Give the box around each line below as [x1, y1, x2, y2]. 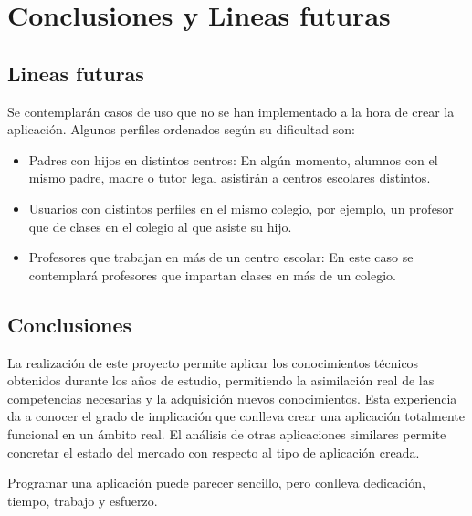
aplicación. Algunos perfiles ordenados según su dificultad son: [7, 120, 355, 139]
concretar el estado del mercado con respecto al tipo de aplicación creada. [7, 442, 420, 461]
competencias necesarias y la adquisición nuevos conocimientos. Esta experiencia [7, 388, 457, 407]
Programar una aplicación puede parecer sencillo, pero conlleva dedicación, [7, 473, 425, 492]
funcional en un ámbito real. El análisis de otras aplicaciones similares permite [7, 424, 446, 443]
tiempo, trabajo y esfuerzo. [7, 490, 158, 510]
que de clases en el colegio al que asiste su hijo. [28, 216, 292, 236]
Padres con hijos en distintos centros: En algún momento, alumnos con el [28, 150, 438, 169]
